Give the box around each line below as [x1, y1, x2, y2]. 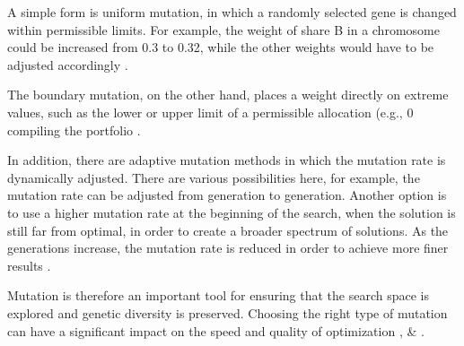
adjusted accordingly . [7, 55, 128, 74]
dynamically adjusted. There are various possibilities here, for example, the [7, 168, 420, 186]
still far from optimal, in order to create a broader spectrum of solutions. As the [7, 221, 449, 239]
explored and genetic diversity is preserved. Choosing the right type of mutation [7, 303, 448, 322]
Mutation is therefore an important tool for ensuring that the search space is [7, 286, 430, 305]
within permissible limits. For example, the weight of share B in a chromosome [7, 20, 440, 39]
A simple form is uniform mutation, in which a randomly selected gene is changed [7, 3, 457, 21]
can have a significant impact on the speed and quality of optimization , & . [7, 321, 425, 340]
